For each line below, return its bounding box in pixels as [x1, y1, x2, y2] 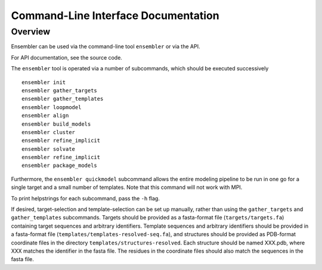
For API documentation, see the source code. [11, 54, 122, 61]
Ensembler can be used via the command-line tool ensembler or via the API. [11, 43, 200, 50]
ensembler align [21, 112, 69, 119]
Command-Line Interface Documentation [11, 9, 220, 22]
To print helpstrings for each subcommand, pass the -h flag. [11, 194, 160, 202]
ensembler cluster [21, 129, 76, 135]
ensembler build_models [21, 120, 91, 128]
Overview [11, 26, 51, 37]
